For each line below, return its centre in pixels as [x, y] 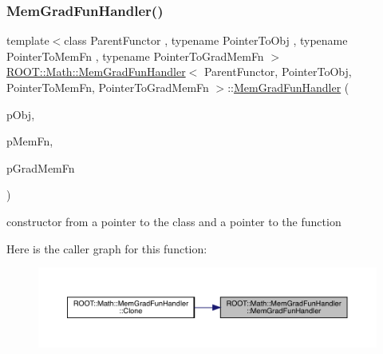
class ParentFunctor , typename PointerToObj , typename [206, 40]
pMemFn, [30, 141]
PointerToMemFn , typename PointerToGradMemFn [135, 56]
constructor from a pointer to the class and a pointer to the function [174, 221]
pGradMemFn [41, 167]
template [28, 40]
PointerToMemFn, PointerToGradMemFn [108, 87]
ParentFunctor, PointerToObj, [278, 72]
